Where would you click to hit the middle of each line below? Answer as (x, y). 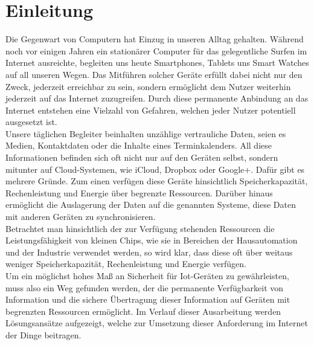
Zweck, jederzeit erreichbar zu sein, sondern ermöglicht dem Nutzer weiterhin (148, 86)
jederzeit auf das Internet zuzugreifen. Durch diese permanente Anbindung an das (157, 98)
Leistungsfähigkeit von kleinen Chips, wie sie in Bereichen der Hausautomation (152, 240)
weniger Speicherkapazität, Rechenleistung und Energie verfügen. (126, 264)
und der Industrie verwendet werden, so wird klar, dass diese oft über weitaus (149, 252)
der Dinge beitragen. (43, 334)
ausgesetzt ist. (31, 122)
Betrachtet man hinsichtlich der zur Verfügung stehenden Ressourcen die (140, 228)
